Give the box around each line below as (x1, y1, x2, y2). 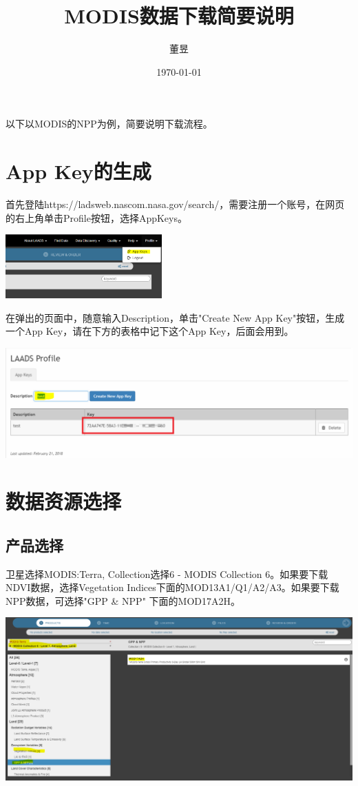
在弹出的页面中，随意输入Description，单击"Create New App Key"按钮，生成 (6, 310, 345, 324)
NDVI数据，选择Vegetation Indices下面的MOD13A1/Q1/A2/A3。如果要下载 (6, 580, 339, 594)
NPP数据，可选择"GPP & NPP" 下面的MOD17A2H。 (6, 593, 240, 608)
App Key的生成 (6, 157, 151, 185)
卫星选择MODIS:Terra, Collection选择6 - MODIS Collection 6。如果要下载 (6, 566, 328, 581)
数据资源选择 (6, 487, 122, 515)
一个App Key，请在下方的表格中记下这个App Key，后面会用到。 (6, 324, 294, 338)
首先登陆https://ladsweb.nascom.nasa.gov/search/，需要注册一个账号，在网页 (6, 197, 345, 211)
